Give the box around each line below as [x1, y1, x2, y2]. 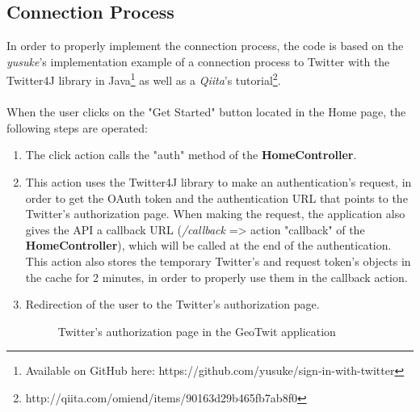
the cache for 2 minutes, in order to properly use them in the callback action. [25, 268, 408, 285]
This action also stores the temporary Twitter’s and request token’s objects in [25, 252, 411, 269]
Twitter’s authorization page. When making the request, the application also [25, 205, 405, 222]
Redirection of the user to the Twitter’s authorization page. [25, 296, 320, 313]
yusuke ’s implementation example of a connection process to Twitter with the [6, 53, 390, 69]
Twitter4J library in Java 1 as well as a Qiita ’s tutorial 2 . [6, 69, 281, 89]
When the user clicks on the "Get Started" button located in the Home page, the [6, 103, 406, 120]
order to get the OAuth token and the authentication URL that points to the [25, 189, 408, 206]
